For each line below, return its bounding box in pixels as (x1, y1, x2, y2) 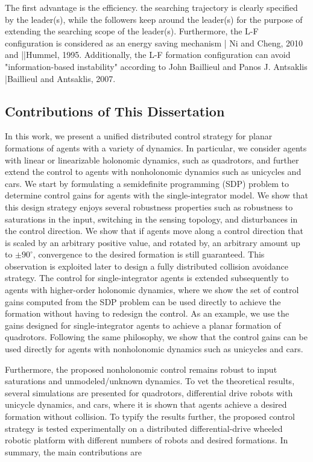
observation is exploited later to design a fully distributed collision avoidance (5, 259, 288, 272)
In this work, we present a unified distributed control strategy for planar (5, 130, 273, 142)
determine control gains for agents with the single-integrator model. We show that (5, 189, 308, 201)
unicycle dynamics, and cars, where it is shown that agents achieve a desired (5, 398, 287, 411)
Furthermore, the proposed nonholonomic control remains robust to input (5, 362, 277, 375)
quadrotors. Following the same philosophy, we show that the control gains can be (5, 331, 308, 343)
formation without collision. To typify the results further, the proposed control (5, 410, 295, 423)
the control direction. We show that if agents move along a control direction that (5, 224, 303, 237)
